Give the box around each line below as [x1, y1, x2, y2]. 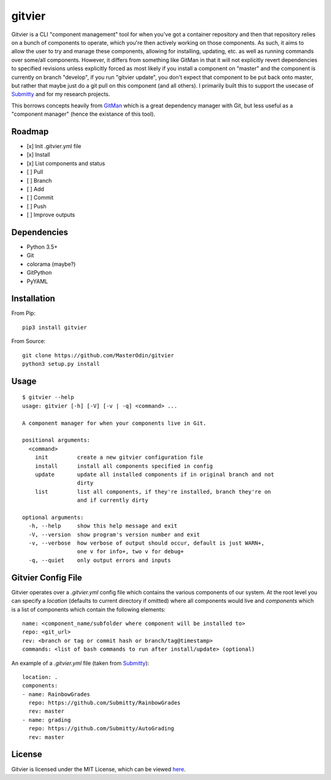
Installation [11, 293, 55, 304]
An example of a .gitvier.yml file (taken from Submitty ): [11, 659, 150, 667]
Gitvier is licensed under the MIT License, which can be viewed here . [11, 765, 186, 773]
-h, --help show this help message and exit [28, 523, 178, 529]
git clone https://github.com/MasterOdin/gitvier [22, 352, 175, 358]
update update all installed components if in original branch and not [34, 471, 275, 478]
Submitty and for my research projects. [11, 91, 110, 98]
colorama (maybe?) [26, 260, 76, 268]
